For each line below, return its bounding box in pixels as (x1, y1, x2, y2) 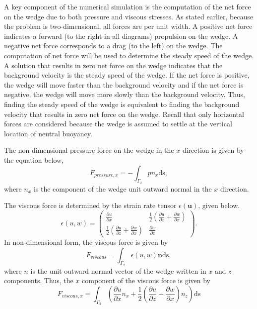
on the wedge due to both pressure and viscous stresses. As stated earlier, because (4, 11, 254, 21)
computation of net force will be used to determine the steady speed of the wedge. (4, 50, 254, 60)
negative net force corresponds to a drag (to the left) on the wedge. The (4, 40, 223, 51)
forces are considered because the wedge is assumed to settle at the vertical (4, 118, 232, 129)
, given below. (198, 200, 240, 210)
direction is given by (182, 145, 244, 155)
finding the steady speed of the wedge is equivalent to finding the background (4, 99, 240, 109)
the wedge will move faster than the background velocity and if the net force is (4, 79, 244, 90)
